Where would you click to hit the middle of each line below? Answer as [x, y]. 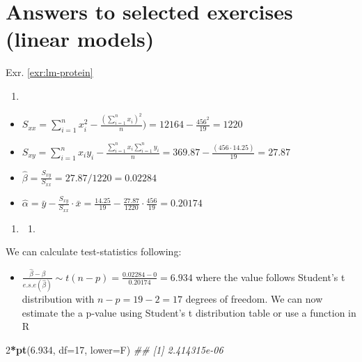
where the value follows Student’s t [270, 277]
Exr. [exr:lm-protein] [49, 72]
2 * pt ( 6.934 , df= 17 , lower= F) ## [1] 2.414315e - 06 [115, 349]
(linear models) [80, 39]
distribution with [58, 299]
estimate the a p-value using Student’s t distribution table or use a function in [189, 312]
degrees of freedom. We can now [254, 299]
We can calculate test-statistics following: [94, 251]
